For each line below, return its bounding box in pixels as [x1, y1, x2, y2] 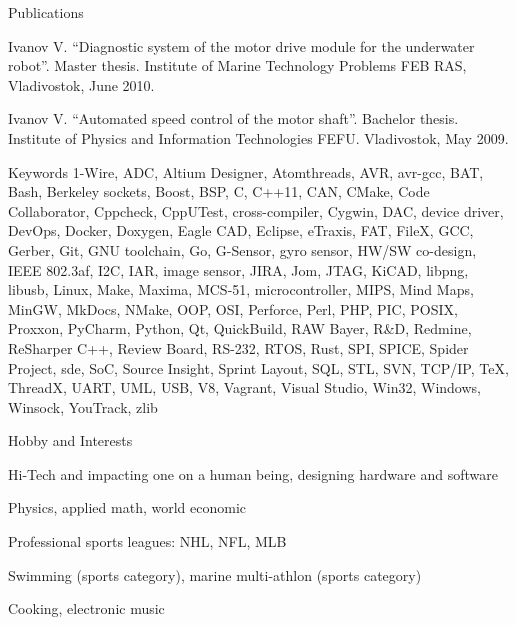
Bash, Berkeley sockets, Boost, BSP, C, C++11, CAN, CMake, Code [8, 181, 430, 202]
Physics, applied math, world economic [8, 497, 246, 518]
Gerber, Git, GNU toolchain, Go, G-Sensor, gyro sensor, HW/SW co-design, [8, 239, 477, 260]
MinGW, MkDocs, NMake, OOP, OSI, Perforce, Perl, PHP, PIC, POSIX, [8, 298, 458, 319]
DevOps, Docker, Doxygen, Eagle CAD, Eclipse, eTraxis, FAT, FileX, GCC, [8, 220, 474, 241]
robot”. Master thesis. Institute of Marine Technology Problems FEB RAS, [8, 55, 467, 76]
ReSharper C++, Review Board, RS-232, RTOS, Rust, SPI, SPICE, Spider [8, 337, 469, 358]
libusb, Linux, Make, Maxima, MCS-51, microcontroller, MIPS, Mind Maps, [8, 279, 474, 300]
